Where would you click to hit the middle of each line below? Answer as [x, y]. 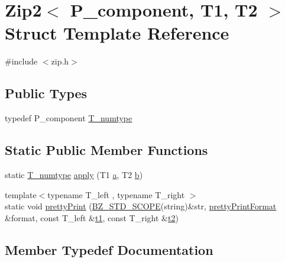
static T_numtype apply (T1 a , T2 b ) [74, 174]
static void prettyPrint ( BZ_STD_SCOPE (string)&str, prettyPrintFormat [141, 206]
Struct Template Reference [117, 33]
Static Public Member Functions [106, 150]
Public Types [46, 93]
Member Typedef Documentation [109, 249]
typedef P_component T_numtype [69, 118]
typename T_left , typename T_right [116, 194]
